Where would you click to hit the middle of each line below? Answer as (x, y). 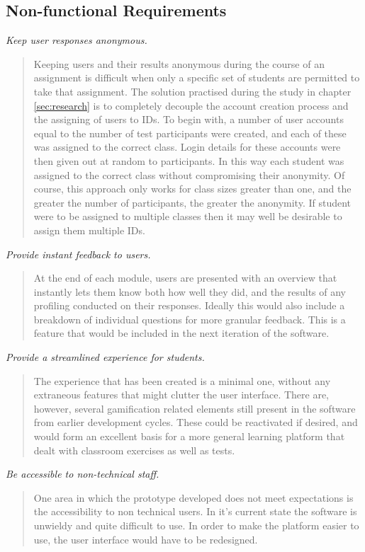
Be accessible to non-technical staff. (83, 474)
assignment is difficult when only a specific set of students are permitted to (197, 77)
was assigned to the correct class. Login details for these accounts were (187, 147)
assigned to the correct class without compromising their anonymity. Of (189, 174)
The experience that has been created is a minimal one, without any (182, 380)
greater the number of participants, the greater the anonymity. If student (192, 202)
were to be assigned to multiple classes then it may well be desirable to (188, 216)
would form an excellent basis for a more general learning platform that (189, 436)
